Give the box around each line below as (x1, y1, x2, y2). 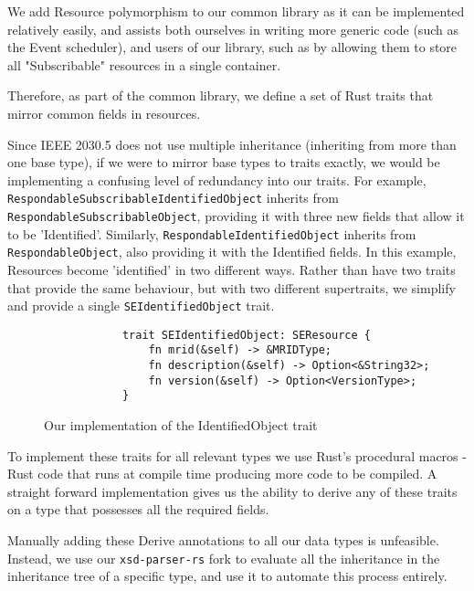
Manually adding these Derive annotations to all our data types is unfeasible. (7, 531, 439, 550)
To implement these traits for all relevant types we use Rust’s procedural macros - (7, 446, 467, 465)
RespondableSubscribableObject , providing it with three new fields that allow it (7, 206, 465, 225)
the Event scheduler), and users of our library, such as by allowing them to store (7, 37, 458, 57)
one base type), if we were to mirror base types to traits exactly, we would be (7, 153, 440, 172)
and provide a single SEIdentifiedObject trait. (7, 296, 275, 315)
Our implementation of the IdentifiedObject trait (44, 416, 318, 435)
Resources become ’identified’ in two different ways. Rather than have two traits (7, 259, 456, 279)
